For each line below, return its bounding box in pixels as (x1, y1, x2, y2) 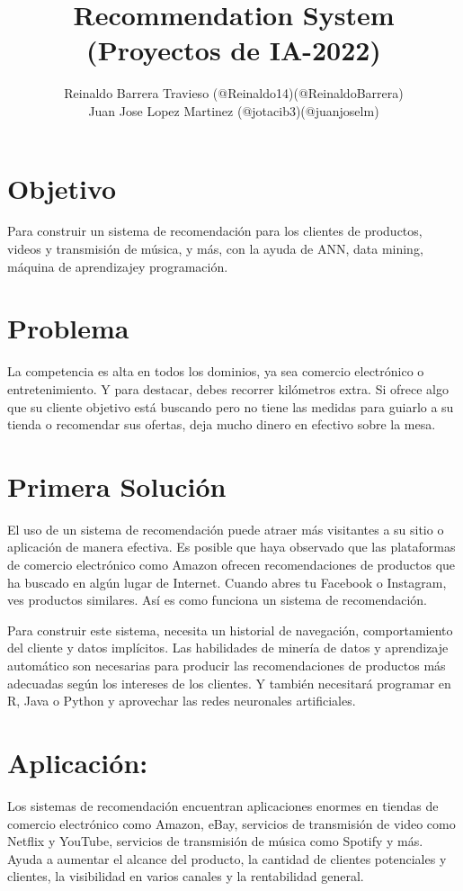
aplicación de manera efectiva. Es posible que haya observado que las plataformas (7, 537, 456, 556)
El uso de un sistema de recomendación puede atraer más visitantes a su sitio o (7, 519, 444, 538)
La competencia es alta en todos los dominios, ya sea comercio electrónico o (7, 362, 424, 381)
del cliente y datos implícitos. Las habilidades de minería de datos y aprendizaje (7, 638, 449, 657)
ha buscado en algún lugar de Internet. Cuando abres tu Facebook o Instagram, (7, 572, 447, 591)
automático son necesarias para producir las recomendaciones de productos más (7, 656, 446, 674)
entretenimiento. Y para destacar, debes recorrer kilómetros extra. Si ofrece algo (7, 379, 449, 398)
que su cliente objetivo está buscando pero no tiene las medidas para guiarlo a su (7, 397, 454, 416)
